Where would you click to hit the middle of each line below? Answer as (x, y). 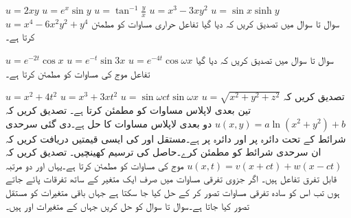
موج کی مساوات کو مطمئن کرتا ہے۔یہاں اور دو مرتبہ (95, 165)
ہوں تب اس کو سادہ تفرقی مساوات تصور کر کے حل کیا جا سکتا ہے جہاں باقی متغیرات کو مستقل (173, 192)
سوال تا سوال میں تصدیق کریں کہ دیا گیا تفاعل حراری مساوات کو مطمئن (216, 23)
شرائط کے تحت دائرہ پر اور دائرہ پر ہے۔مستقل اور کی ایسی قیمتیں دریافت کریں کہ (176, 138)
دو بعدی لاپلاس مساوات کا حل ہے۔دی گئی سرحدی (109, 123)
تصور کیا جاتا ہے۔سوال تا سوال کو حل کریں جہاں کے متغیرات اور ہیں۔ (127, 205)
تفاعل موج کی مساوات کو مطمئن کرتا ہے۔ (78, 73)
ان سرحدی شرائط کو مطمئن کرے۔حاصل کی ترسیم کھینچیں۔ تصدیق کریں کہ (163, 152)
